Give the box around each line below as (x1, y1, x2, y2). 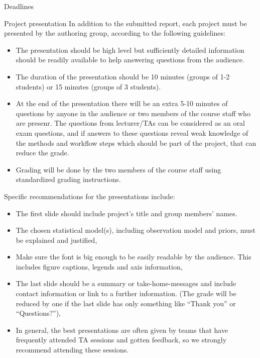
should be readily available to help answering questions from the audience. (16, 54, 244, 65)
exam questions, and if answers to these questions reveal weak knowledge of (16, 127, 248, 138)
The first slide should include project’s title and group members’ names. (16, 208, 237, 218)
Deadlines (4, 1, 34, 11)
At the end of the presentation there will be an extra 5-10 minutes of (16, 98, 228, 109)
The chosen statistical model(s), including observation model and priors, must (16, 225, 255, 235)
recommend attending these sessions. (16, 344, 129, 355)
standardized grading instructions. (16, 174, 121, 185)
